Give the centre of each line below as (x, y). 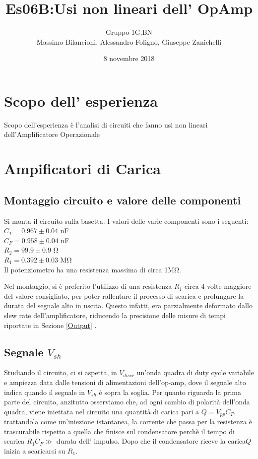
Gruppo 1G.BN (129, 32)
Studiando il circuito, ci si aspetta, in (61, 372)
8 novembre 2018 (129, 58)
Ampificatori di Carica (83, 168)
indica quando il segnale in (45, 392)
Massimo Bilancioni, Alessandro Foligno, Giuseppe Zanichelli (129, 41)
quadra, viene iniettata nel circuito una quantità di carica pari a (101, 411)
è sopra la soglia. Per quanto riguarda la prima (170, 392)
